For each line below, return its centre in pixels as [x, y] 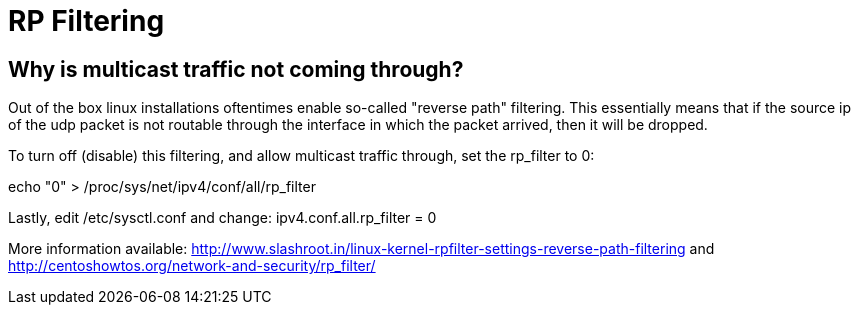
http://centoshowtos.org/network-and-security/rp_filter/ [192, 266]
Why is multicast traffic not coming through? [236, 69]
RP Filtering [86, 21]
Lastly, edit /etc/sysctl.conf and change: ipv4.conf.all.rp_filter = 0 [222, 218]
